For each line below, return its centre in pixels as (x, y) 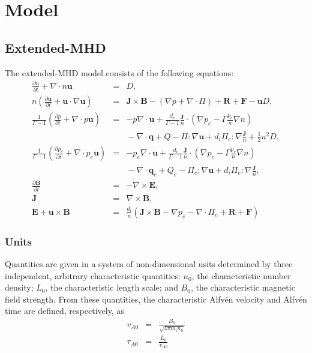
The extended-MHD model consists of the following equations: (119, 72)
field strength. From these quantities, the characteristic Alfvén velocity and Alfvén (156, 299)
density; (19, 287)
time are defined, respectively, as (64, 311)
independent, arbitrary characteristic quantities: (93, 275)
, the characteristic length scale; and (112, 287)
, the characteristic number (241, 275)
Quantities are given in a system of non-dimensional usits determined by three (149, 263)
